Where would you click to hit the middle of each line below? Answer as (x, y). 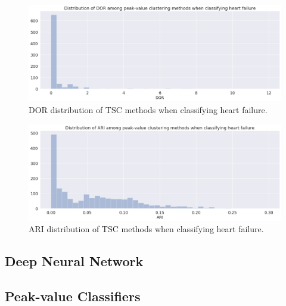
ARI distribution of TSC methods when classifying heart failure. (146, 229)
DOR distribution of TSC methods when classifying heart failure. (148, 109)
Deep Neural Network (74, 261)
